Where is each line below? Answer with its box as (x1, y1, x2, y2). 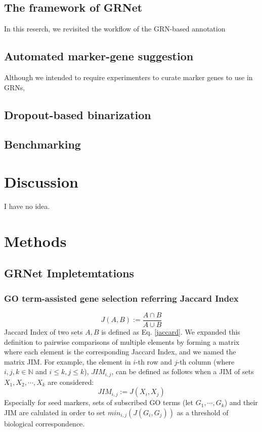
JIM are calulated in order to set (4, 407, 106, 417)
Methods (4, 230, 67, 251)
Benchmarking (4, 136, 81, 152)
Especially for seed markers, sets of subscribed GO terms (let (4, 397, 194, 408)
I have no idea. (4, 200, 50, 211)
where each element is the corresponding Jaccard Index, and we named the (4, 346, 236, 357)
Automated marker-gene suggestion (4, 48, 194, 64)
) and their (224, 397, 258, 408)
